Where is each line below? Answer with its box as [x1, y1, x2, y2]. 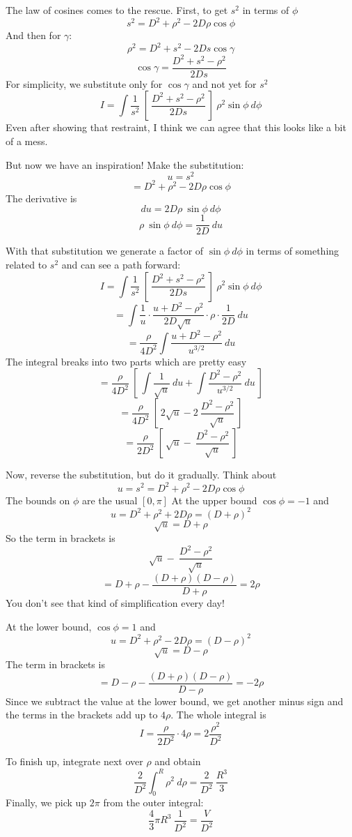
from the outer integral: [103, 795, 204, 810]
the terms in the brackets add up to [6, 707, 158, 722]
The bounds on [6, 492, 70, 507]
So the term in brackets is [6, 531, 115, 545]
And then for [6, 28, 61, 43]
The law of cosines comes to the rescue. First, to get [6, 3, 228, 17]
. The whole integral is [170, 707, 266, 722]
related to [6, 257, 47, 271]
